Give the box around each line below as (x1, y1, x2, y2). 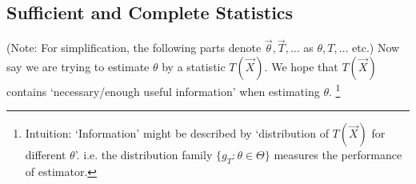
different (25, 146, 66, 163)
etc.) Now (352, 39, 400, 56)
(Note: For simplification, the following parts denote (6, 39, 262, 56)
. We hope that (264, 58, 338, 75)
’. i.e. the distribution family (74, 146, 213, 163)
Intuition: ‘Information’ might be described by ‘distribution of (25, 125, 329, 142)
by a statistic (162, 58, 226, 75)
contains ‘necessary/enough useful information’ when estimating (6, 82, 320, 99)
